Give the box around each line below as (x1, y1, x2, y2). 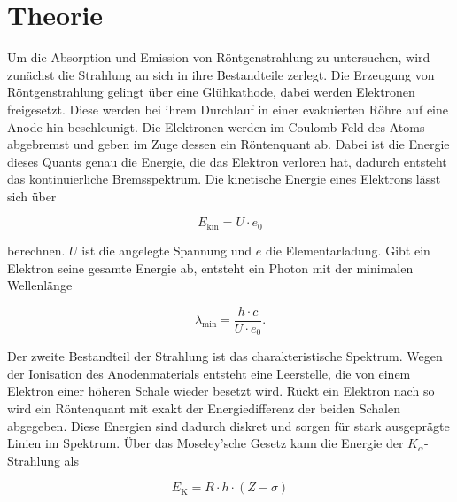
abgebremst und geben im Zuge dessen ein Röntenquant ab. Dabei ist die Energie (7, 135, 450, 153)
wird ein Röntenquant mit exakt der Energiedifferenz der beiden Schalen (7, 399, 400, 417)
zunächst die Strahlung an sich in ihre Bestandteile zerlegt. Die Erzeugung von (7, 65, 435, 83)
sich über (7, 186, 57, 205)
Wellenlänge (7, 276, 73, 294)
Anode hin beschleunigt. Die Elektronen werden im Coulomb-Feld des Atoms (7, 117, 425, 136)
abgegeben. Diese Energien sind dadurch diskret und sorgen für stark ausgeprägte (7, 416, 450, 435)
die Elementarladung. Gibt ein (265, 240, 430, 259)
